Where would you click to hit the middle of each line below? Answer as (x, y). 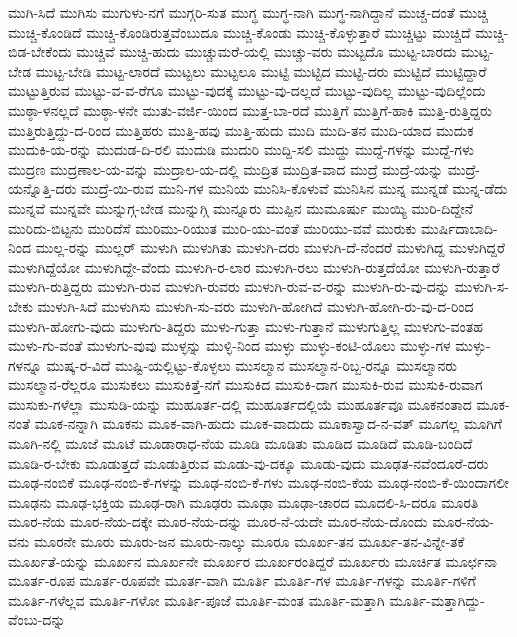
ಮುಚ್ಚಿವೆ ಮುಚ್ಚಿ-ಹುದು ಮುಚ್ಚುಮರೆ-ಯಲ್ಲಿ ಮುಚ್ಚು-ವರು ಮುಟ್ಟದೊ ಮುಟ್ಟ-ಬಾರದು (266, 51)
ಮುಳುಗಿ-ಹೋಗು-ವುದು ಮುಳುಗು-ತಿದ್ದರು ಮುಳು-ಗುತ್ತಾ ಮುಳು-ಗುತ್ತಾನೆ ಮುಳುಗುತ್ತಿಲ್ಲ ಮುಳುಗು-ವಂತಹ (245, 325)
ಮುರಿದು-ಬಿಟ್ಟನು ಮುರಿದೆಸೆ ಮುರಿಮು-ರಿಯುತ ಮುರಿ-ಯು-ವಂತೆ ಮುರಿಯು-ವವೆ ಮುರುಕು (212, 227)
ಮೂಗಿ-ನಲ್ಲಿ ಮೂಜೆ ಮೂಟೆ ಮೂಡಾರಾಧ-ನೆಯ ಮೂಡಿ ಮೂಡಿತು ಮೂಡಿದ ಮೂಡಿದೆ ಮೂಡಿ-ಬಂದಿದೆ (240, 443)
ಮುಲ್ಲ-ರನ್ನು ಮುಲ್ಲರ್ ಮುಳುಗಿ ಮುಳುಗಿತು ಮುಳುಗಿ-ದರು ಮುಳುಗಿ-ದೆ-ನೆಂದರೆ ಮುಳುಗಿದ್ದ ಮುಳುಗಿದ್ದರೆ (270, 247)
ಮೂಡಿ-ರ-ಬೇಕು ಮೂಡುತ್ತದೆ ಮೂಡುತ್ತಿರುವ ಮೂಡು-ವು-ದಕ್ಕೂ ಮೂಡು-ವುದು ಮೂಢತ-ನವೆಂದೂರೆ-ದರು (248, 462)
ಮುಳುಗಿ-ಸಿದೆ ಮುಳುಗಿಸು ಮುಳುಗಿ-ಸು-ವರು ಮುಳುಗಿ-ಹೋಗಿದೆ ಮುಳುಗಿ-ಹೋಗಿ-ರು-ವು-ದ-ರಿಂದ (255, 305)
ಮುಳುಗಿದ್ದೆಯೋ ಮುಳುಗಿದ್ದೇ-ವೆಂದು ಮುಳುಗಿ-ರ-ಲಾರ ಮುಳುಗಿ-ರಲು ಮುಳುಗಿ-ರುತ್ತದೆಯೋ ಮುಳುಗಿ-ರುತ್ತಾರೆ (254, 266)
